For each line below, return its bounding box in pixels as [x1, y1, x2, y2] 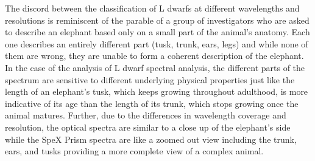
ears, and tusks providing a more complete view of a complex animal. [5, 145, 264, 157]
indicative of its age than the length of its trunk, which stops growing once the [5, 97, 299, 109]
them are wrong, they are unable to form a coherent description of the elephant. [5, 49, 304, 62]
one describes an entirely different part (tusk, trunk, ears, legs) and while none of [5, 37, 308, 50]
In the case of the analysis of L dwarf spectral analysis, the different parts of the [5, 61, 305, 74]
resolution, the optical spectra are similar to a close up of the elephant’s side [5, 120, 291, 133]
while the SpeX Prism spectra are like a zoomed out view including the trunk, [5, 132, 297, 145]
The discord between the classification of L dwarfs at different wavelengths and [5, 2, 300, 14]
